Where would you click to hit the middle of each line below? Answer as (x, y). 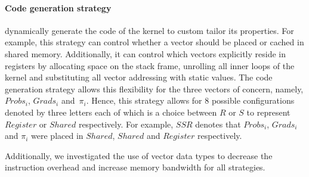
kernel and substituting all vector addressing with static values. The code (139, 77)
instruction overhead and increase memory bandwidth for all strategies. (135, 167)
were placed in (57, 136)
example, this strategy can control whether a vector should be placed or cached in (154, 42)
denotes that (218, 124)
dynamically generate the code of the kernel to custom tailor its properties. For (149, 30)
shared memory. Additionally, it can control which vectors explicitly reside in (146, 53)
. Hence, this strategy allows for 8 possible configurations (190, 100)
